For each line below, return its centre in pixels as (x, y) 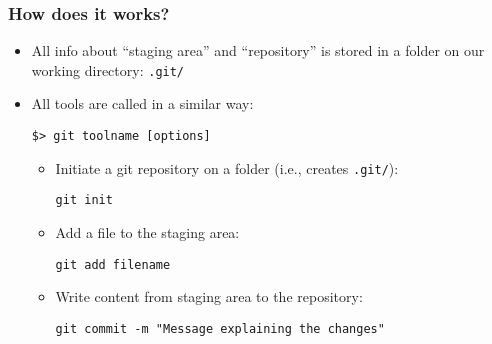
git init (84, 200)
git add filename (113, 264)
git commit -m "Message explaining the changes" (220, 328)
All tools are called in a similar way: (142, 103)
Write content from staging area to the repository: (209, 296)
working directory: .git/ (108, 69)
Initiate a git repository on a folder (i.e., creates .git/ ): (227, 167)
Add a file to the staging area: (147, 232)
